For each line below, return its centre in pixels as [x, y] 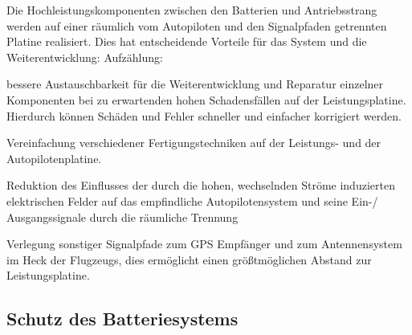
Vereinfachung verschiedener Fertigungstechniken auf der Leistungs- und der [194, 143]
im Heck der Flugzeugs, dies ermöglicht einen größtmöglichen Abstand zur [189, 259]
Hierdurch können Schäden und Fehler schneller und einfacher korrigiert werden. [204, 115]
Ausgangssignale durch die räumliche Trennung [122, 217]
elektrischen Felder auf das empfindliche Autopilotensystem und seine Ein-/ [192, 200]
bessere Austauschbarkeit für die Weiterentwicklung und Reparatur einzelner [195, 84]
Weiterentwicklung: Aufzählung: [85, 57]
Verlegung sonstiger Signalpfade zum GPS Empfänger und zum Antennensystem [204, 244]
